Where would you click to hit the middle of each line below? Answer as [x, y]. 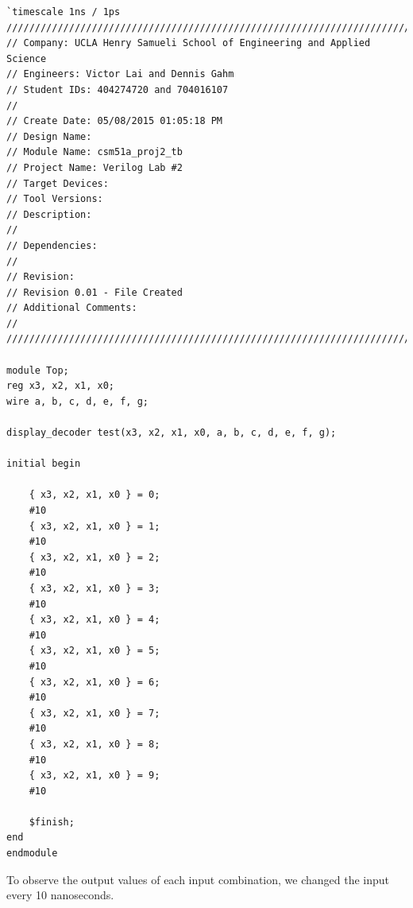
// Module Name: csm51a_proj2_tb [95, 152]
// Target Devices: [58, 183]
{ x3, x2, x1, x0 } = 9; [95, 776]
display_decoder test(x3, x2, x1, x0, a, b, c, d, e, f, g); [172, 433]
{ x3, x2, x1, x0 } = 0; [95, 495]
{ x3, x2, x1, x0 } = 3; [95, 588]
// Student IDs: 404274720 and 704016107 [118, 89]
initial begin [44, 464]
